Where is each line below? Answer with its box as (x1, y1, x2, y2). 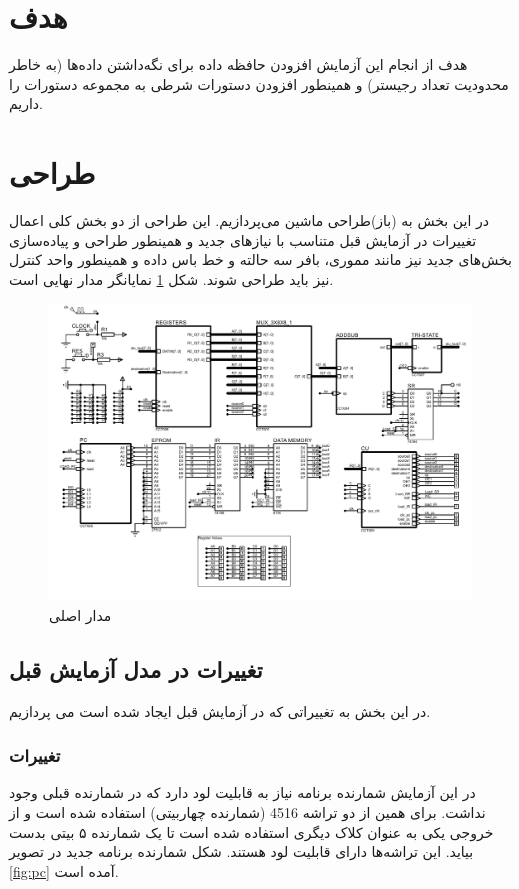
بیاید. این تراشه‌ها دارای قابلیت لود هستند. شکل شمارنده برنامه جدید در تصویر (9, 841, 474, 862)
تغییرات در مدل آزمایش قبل (9, 653, 263, 684)
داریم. (9, 93, 44, 114)
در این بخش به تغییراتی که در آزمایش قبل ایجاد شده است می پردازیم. (9, 700, 431, 721)
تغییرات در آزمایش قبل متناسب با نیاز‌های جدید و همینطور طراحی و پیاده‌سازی (9, 229, 477, 250)
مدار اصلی (49, 604, 112, 625)
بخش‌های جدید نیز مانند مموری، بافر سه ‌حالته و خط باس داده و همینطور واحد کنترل (9, 249, 512, 270)
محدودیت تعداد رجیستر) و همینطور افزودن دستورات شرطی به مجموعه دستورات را (9, 73, 509, 94)
